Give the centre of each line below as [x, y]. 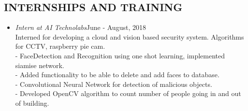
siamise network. [40, 65]
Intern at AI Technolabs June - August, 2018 [80, 27]
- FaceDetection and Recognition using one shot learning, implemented [120, 55]
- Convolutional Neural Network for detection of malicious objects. [114, 84]
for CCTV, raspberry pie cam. [60, 46]
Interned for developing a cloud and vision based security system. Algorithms [130, 36]
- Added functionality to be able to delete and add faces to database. [117, 75]
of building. [32, 103]
